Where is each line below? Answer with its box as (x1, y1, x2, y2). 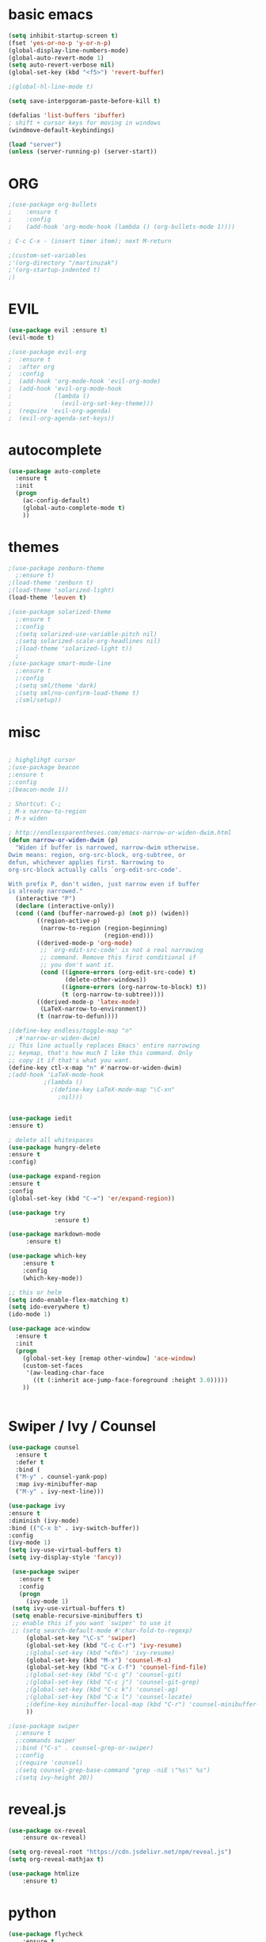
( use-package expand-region (8, 1172, 101, 1181)
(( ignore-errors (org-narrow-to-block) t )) (61, 983, 207, 991)
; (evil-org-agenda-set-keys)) (8, 414, 115, 422)
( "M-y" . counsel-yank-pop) (15, 1473, 108, 1481)
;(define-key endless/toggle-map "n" (8, 1027, 133, 1035)
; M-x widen (8, 814, 47, 823)
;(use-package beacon (8, 763, 80, 771)
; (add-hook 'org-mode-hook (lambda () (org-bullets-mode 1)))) (8, 223, 236, 230)
